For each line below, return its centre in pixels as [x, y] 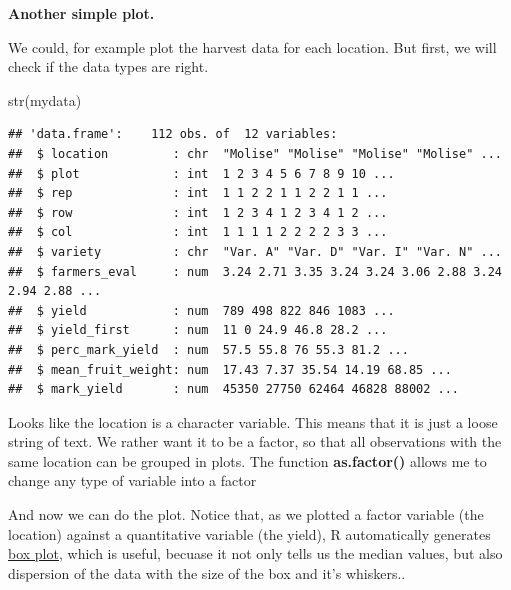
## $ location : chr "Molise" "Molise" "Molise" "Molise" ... [255, 153]
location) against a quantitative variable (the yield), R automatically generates [249, 533]
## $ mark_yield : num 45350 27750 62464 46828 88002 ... [234, 389]
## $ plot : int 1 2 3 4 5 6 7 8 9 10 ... [201, 173]
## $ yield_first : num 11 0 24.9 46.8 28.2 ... [198, 330]
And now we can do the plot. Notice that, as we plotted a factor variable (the [246, 514]
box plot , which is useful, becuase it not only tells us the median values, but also [255, 553]
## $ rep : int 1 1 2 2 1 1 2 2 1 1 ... [198, 193]
